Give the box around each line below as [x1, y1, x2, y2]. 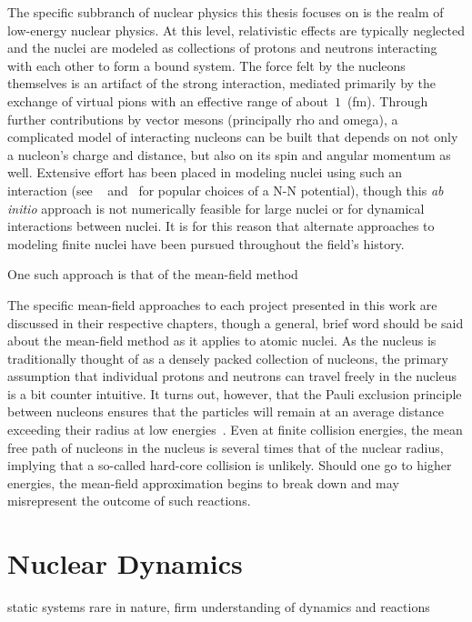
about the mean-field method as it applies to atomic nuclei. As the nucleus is [7, 331, 437, 350]
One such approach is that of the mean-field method [7, 265, 298, 284]
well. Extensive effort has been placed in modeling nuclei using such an [7, 163, 403, 182]
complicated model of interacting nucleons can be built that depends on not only [7, 127, 458, 146]
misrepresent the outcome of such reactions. [7, 491, 251, 510]
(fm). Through [346, 91, 428, 110]
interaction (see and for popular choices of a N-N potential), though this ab [7, 180, 444, 199]
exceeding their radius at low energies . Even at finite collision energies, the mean [7, 420, 463, 439]
